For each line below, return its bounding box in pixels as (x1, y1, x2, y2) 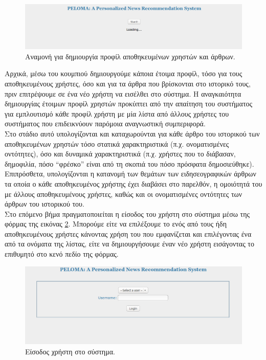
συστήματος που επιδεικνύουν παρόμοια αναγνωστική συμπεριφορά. (5, 118, 206, 129)
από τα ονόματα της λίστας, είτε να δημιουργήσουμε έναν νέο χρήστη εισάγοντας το (5, 238, 254, 249)
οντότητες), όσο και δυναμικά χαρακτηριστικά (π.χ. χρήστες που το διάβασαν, (5, 148, 236, 159)
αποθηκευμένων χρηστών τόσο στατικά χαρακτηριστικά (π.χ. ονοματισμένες (5, 138, 229, 149)
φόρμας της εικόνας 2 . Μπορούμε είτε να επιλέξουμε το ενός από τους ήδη (5, 218, 227, 229)
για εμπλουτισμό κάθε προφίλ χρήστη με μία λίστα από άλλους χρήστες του (5, 108, 229, 119)
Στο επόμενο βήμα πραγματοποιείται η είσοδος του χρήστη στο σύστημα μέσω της (5, 208, 250, 219)
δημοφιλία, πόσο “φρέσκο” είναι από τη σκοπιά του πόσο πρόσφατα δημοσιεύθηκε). (5, 158, 254, 169)
